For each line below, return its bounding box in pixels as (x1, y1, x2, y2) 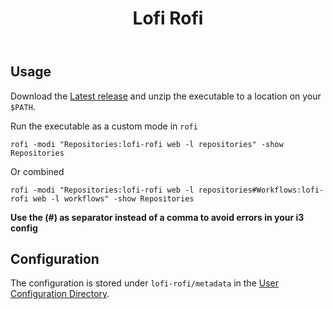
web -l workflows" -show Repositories (32, 193, 195, 204)
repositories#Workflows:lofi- (198, 185, 325, 195)
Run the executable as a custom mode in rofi (10, 120, 198, 132)
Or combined (10, 165, 65, 177)
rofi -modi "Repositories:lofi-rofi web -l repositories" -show (10, 139, 284, 149)
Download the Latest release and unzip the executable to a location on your (10, 90, 322, 102)
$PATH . (10, 100, 36, 112)
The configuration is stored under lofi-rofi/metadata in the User (10, 277, 279, 289)
